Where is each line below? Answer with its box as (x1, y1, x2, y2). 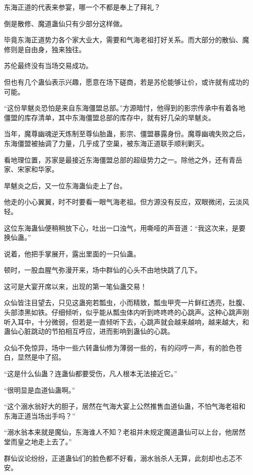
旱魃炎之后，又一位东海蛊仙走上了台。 (4, 180, 126, 190)
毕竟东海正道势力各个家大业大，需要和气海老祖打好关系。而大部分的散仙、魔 (4, 35, 249, 45)
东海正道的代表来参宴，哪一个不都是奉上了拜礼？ (4, 2, 161, 12)
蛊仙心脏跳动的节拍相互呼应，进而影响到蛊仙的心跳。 (4, 326, 174, 336)
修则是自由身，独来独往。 (4, 44, 86, 54)
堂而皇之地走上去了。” (4, 437, 72, 446)
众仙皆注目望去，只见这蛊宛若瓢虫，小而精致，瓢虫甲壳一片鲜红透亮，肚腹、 (4, 297, 249, 308)
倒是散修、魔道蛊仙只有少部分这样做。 (4, 18, 126, 28)
